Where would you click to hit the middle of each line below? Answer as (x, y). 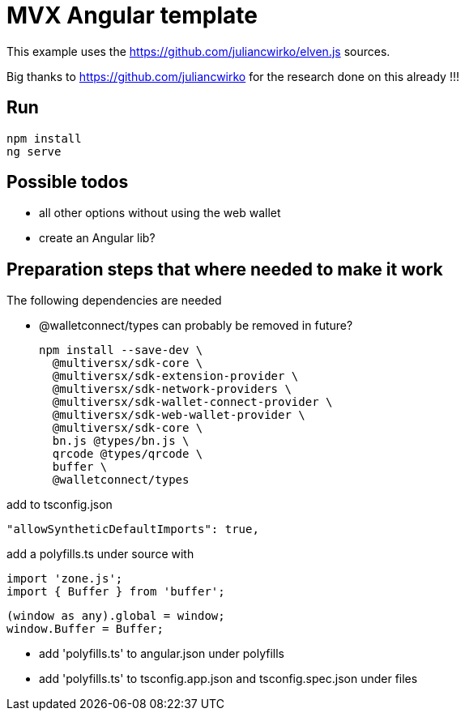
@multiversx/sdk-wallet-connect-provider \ (192, 402)
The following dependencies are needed (114, 301)
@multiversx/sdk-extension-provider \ (175, 376)
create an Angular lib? (97, 238)
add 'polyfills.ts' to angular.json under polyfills (162, 654)
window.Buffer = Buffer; (85, 629)
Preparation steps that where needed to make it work (225, 269)
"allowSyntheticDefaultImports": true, (133, 529)
